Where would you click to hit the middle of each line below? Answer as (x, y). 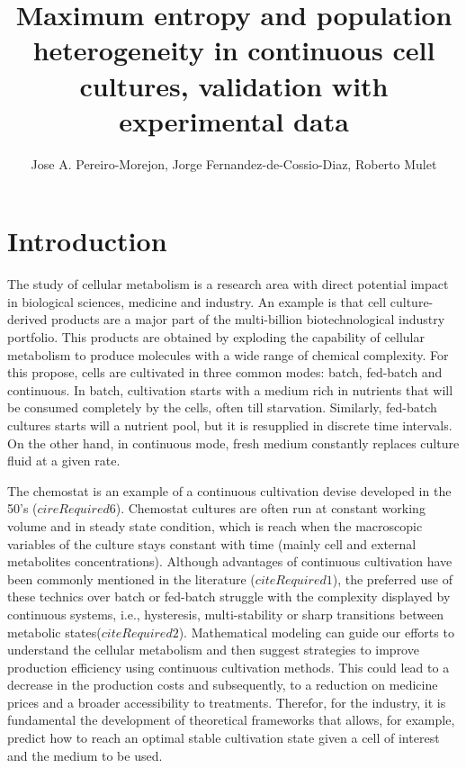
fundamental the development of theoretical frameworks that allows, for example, (231, 720)
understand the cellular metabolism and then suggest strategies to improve (213, 650)
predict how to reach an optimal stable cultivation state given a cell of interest (224, 738)
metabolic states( (54, 632)
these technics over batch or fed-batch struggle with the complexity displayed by (229, 596)
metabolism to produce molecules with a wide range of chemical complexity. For (228, 354)
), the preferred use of (392, 578)
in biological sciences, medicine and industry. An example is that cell (197, 301)
